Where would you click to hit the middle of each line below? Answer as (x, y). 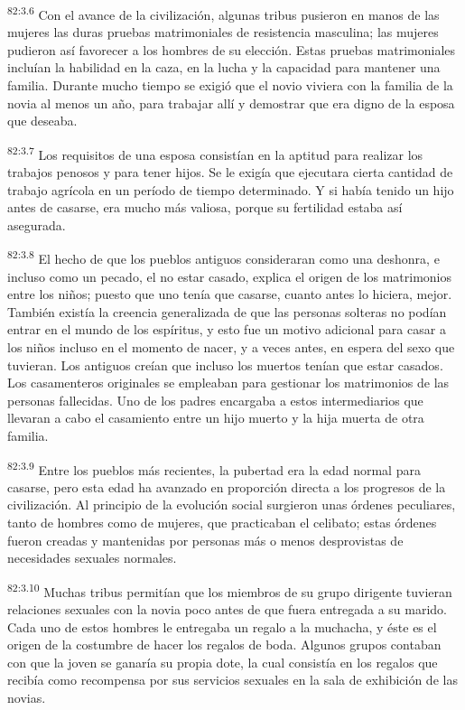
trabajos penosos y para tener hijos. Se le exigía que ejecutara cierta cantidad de (230, 172)
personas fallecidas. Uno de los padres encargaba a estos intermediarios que (215, 400)
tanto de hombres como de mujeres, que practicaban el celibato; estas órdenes (222, 523)
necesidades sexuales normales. (92, 558)
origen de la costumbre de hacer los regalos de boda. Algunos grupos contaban (224, 645)
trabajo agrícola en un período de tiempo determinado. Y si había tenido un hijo (231, 189)
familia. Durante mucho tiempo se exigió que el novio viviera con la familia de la (230, 85)
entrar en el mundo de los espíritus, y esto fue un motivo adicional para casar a (227, 329)
